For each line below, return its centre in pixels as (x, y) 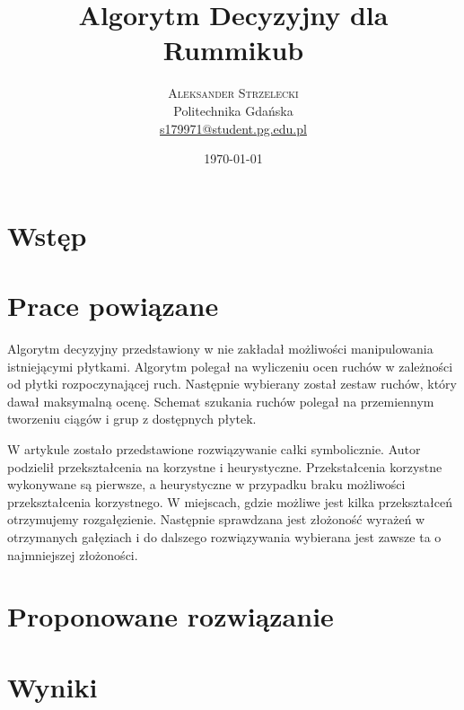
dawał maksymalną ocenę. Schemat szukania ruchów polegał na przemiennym (221, 401)
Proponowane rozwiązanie (171, 616)
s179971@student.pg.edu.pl (233, 128)
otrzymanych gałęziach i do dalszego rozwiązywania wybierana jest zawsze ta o (224, 536)
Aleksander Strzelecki (233, 93)
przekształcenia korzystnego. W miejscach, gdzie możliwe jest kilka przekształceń (230, 501)
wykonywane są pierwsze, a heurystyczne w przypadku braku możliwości (206, 484)
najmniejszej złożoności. (73, 554)
